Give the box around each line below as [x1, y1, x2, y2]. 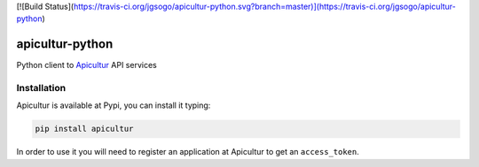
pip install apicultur [35, 124, 134, 134]
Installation [16, 82, 67, 95]
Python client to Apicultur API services [16, 60, 157, 71]
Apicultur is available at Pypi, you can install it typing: [16, 100, 211, 110]
